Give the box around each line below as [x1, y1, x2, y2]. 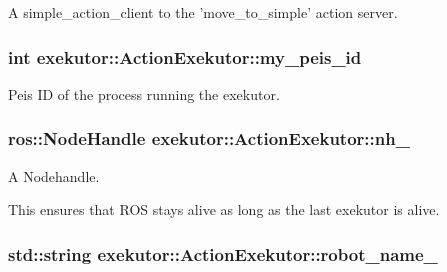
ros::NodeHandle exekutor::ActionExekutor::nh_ [8, 126, 410, 151]
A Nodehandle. [8, 165, 100, 186]
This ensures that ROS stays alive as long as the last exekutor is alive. [8, 199, 440, 220]
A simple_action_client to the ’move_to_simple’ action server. [8, 2, 398, 22]
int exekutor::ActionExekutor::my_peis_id [8, 44, 362, 69]
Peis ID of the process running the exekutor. [8, 83, 280, 104]
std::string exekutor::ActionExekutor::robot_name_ [8, 241, 438, 266]
